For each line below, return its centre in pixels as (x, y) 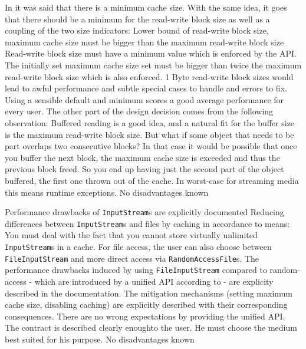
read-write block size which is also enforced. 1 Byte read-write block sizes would (149, 76)
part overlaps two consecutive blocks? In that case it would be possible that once (151, 146)
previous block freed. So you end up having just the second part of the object (144, 169)
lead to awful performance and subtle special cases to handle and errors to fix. (146, 88)
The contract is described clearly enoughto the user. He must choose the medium (151, 327)
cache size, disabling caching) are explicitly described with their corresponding (146, 304)
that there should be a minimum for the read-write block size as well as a (137, 19)
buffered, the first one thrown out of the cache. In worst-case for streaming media (152, 180)
